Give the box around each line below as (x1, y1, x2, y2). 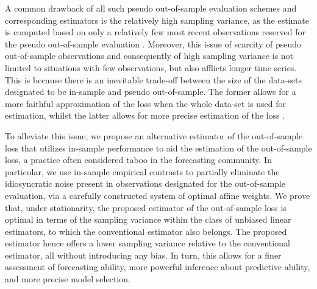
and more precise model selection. (5, 273, 130, 285)
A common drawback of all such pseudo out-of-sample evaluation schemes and (5, 2, 297, 14)
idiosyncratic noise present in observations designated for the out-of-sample (5, 177, 285, 190)
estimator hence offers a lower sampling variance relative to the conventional (5, 237, 290, 249)
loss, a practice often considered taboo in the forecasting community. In (5, 153, 272, 166)
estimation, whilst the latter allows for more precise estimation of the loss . (5, 109, 285, 122)
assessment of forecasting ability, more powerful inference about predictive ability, (5, 260, 310, 273)
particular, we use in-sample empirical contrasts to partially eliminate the (5, 165, 280, 178)
